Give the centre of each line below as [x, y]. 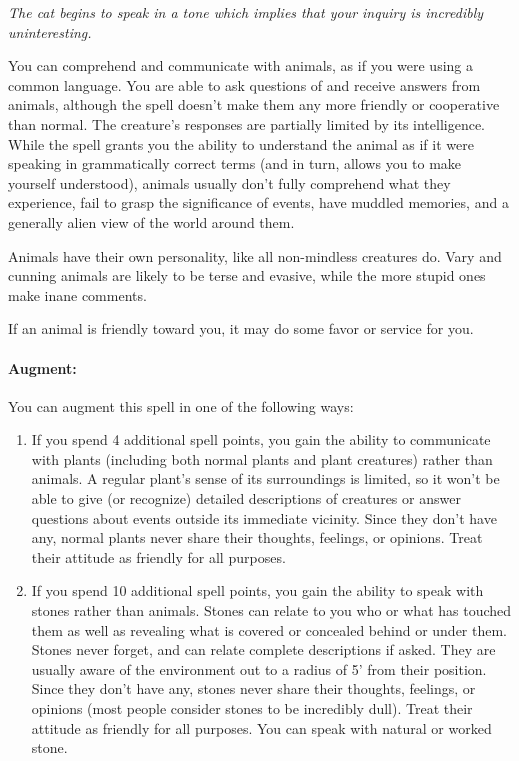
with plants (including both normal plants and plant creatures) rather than [262, 458]
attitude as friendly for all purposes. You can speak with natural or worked [261, 727]
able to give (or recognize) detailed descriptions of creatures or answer [246, 498]
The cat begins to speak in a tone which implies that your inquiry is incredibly [246, 12]
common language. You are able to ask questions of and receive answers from [244, 84]
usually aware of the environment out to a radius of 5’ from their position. [259, 668]
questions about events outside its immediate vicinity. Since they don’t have [264, 517]
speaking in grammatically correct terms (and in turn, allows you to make [235, 163]
